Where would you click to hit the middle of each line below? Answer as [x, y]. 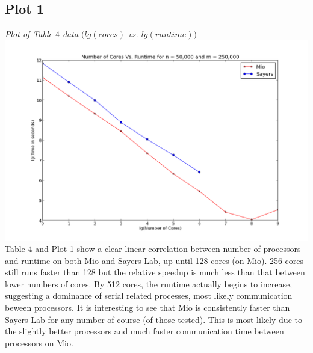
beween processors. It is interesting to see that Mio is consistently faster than [147, 308]
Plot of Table [29, 34]
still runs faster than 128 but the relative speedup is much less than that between [155, 272]
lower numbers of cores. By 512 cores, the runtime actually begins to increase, [149, 284]
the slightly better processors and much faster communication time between [144, 331]
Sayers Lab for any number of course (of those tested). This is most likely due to [153, 319]
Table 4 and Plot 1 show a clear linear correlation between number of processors [153, 249]
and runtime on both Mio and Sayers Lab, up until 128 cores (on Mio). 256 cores [154, 260]
